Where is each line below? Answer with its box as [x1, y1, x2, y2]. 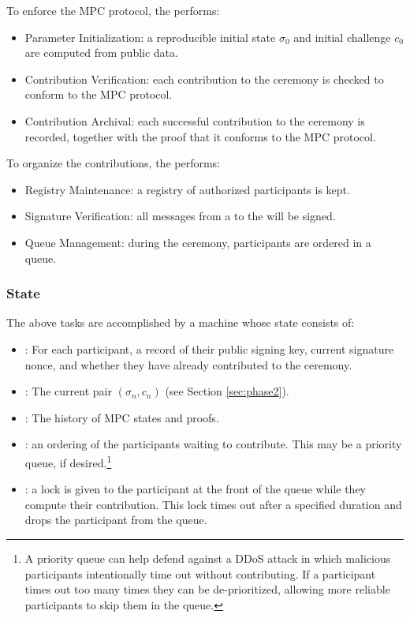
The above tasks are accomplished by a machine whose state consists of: [6, 314, 355, 331]
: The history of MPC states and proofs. [24, 409, 219, 425]
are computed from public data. [24, 44, 178, 61]
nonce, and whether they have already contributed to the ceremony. [24, 356, 352, 373]
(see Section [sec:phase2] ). [165, 383, 289, 399]
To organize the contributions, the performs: [6, 155, 220, 171]
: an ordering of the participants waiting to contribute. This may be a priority [24, 436, 402, 452]
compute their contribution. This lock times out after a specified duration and [24, 496, 402, 512]
